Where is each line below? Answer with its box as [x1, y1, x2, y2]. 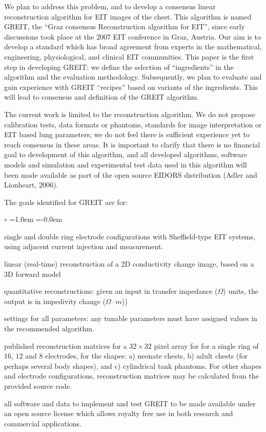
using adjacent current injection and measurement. [4, 241, 163, 252]
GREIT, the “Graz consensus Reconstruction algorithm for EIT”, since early [4, 21, 245, 32]
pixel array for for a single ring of [154, 340, 259, 351]
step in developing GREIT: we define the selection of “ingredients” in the [4, 61, 234, 72]
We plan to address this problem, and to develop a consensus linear [4, 1, 216, 11]
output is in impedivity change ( [4, 295, 106, 306]
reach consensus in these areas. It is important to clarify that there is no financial [4, 139, 260, 149]
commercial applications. [4, 418, 82, 428]
